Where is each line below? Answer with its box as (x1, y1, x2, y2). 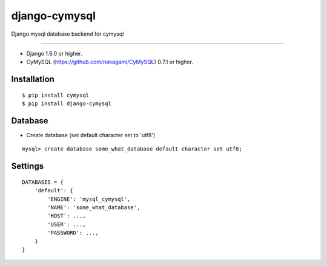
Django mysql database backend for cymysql (11, 30, 124, 37)
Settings (11, 161, 44, 172)
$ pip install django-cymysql (22, 100, 112, 107)
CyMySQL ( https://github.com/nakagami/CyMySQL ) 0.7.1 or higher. (26, 58, 194, 66)
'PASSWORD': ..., (47, 230, 99, 236)
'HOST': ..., (47, 212, 86, 219)
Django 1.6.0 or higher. (26, 50, 83, 57)
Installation (11, 74, 54, 85)
